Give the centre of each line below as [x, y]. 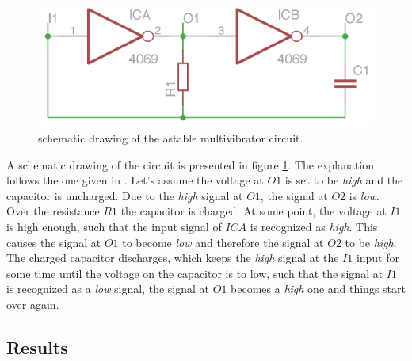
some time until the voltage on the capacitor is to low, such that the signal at [195, 273]
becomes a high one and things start [318, 289]
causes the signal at [54, 242]
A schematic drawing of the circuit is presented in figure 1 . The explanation [190, 164]
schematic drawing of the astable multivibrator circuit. [171, 138]
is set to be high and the [344, 180]
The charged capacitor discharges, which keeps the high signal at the [173, 258]
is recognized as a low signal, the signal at [108, 289]
